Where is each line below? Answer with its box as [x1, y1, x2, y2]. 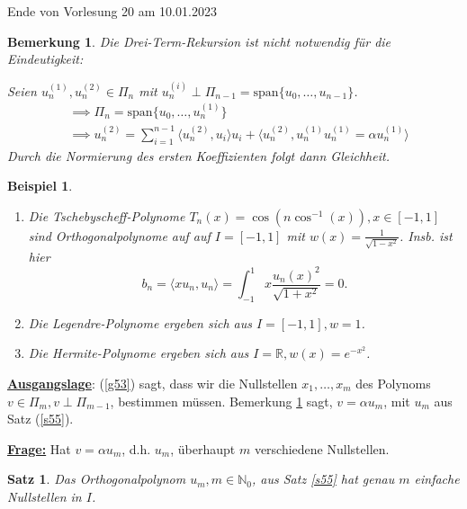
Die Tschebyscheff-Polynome [28, 206, 185, 225]
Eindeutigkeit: [7, 49, 84, 68]
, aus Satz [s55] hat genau [252, 469, 395, 488]
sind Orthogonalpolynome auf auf [28, 226, 211, 245]
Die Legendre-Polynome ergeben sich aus [28, 313, 253, 332]
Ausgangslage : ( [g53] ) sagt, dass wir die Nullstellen [7, 374, 298, 393]
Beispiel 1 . [7, 176, 73, 195]
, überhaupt [170, 439, 236, 458]
